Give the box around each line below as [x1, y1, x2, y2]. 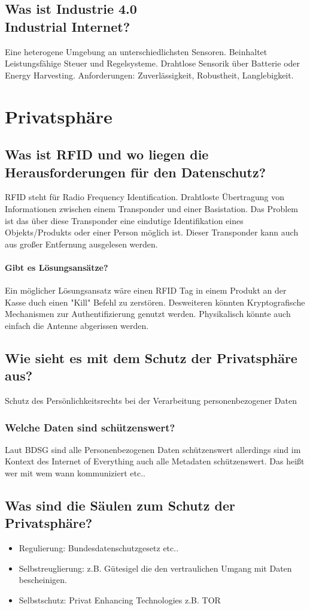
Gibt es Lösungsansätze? [5, 261, 108, 273]
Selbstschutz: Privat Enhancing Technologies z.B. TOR [19, 594, 221, 606]
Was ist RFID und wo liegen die [5, 145, 209, 164]
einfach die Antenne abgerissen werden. [5, 319, 149, 331]
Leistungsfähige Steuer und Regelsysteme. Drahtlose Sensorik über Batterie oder [5, 57, 300, 70]
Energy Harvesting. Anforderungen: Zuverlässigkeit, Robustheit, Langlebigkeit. [5, 68, 294, 81]
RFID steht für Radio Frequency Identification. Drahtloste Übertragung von [5, 191, 285, 203]
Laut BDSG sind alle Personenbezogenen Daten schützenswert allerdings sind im [5, 443, 301, 455]
